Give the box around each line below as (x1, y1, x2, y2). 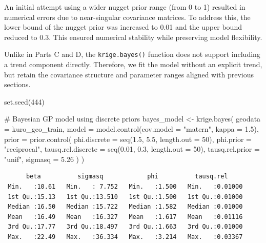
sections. (4, 79, 31, 90)
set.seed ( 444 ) (4, 96, 45, 107)
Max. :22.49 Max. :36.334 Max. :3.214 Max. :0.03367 (8, 233, 243, 240)
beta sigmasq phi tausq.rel (26, 173, 228, 180)
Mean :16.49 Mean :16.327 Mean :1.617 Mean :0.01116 (8, 213, 243, 220)
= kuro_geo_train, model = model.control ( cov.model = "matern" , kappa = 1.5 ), (4, 124, 259, 134)
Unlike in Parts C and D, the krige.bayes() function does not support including (4, 49, 260, 59)
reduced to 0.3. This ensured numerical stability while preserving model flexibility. (4, 31, 262, 42)
